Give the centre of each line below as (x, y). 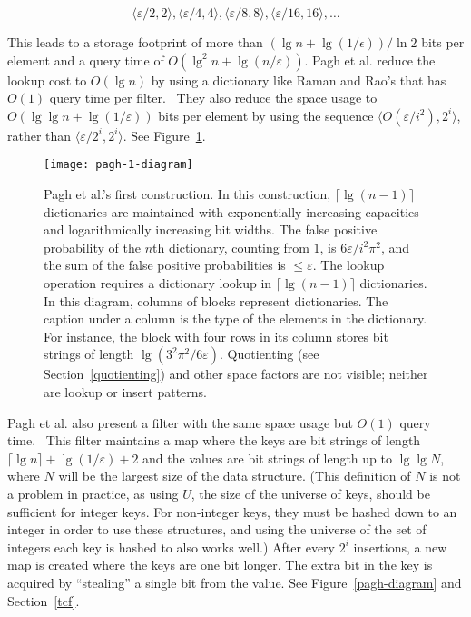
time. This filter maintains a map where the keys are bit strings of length (214, 440)
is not (445, 476)
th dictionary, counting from (231, 247)
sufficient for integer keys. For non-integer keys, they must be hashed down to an (232, 511)
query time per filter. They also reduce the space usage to (213, 98)
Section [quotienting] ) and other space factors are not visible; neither (236, 374)
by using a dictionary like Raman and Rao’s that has (299, 80)
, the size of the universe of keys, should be (310, 493)
